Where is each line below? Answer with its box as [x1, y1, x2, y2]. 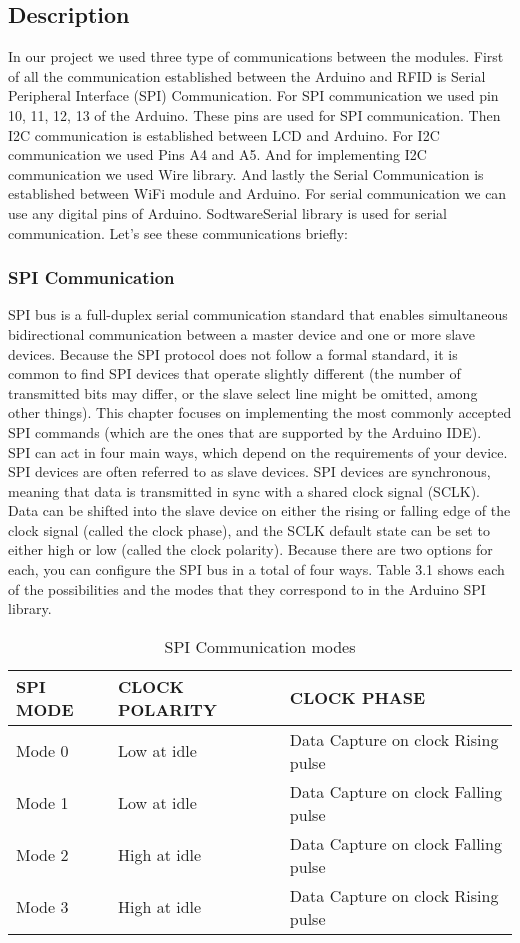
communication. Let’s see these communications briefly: [8, 222, 349, 243]
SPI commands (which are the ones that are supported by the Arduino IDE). [8, 421, 482, 442]
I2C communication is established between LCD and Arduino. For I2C [8, 124, 440, 145]
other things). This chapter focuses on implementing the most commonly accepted [8, 402, 512, 423]
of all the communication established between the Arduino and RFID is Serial [8, 65, 486, 86]
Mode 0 [16, 739, 69, 763]
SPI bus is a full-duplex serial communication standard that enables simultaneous [8, 304, 508, 325]
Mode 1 [16, 791, 69, 815]
